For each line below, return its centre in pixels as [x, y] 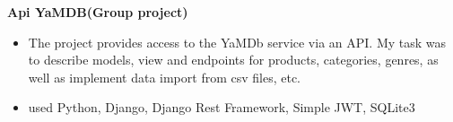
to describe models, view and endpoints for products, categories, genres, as [233, 60]
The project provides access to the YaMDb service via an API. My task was [237, 42]
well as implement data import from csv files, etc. [165, 77]
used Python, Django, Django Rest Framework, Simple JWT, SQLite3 [222, 107]
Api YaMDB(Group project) [98, 12]
